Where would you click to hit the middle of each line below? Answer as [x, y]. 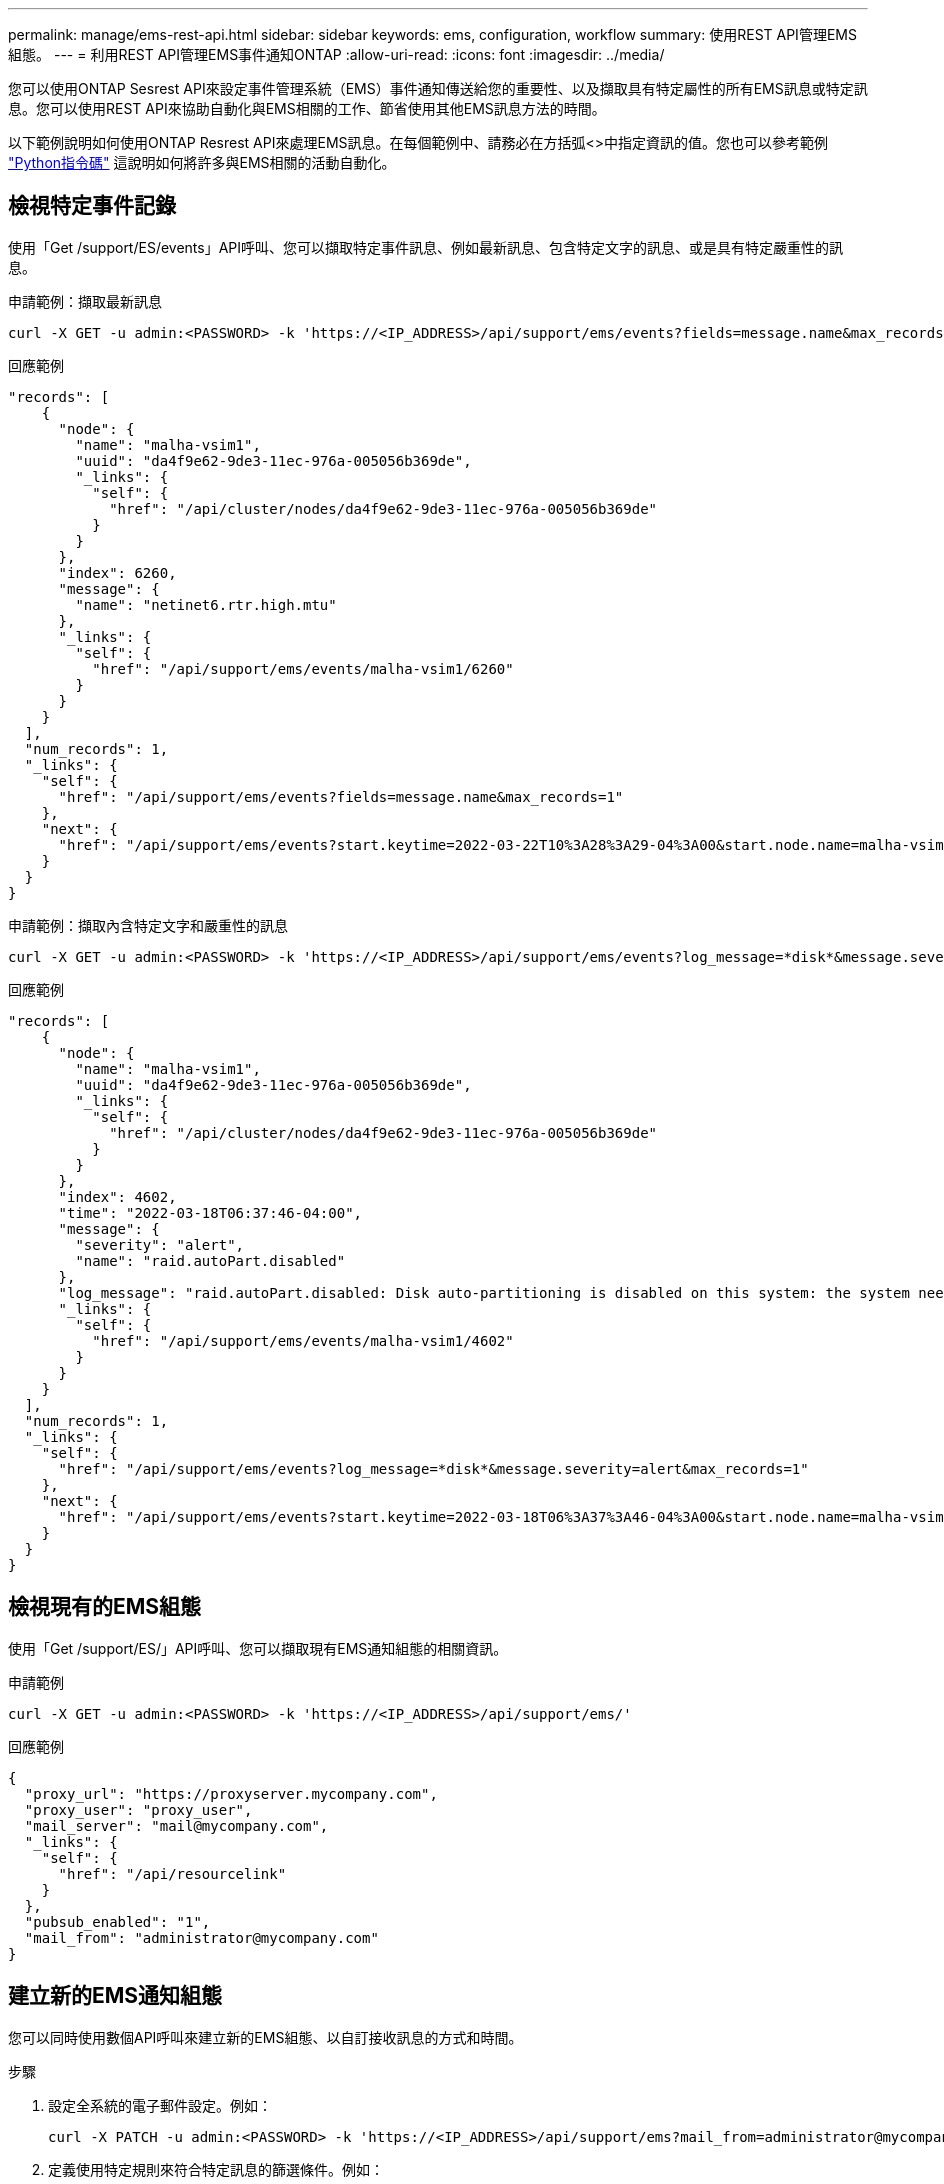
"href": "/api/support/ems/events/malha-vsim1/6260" [303, 668]
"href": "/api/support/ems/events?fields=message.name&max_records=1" [341, 796]
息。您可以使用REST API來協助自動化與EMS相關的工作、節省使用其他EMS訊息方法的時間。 [307, 108]
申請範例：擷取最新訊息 [85, 301]
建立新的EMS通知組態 [115, 1996]
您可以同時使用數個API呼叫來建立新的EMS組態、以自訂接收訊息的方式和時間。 [265, 2037]
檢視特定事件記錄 [92, 206]
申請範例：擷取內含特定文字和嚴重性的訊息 [148, 925]
